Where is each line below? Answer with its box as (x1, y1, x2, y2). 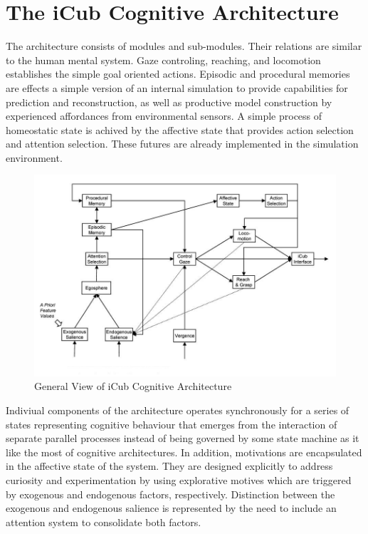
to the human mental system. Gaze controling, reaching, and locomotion (6, 52, 321, 67)
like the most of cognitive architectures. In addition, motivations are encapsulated (6, 444, 362, 459)
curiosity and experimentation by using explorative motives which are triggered (6, 472, 352, 487)
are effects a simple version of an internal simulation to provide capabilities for (6, 80, 348, 95)
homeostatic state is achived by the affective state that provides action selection (6, 122, 354, 137)
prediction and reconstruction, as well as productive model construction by (6, 94, 332, 109)
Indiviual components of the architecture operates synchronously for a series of (6, 403, 349, 417)
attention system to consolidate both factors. (6, 514, 201, 529)
